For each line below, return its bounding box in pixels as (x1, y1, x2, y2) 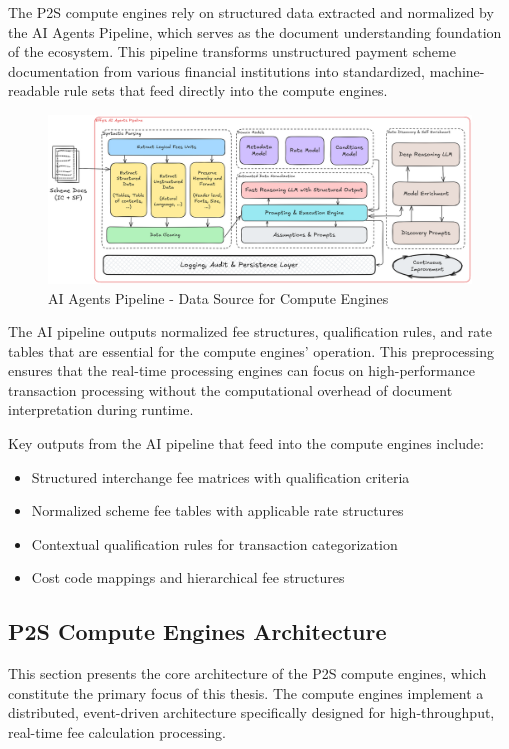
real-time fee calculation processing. (8, 722, 226, 743)
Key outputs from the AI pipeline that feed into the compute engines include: (8, 433, 484, 454)
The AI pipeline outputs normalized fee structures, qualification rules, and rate (8, 321, 492, 342)
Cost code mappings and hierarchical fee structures (31, 567, 345, 588)
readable (8, 80, 60, 101)
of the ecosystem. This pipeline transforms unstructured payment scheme (8, 41, 456, 62)
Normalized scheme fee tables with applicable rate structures (31, 500, 404, 521)
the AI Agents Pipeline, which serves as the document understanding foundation (8, 21, 502, 42)
